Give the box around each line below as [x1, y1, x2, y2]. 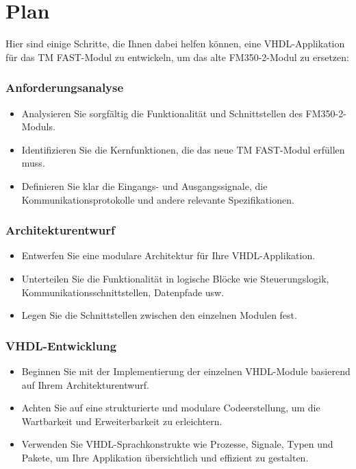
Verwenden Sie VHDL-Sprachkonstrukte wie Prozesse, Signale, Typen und [21, 437, 333, 451]
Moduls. [21, 119, 55, 134]
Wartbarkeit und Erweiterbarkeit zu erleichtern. [21, 413, 222, 428]
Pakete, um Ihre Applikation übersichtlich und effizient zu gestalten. [21, 450, 309, 464]
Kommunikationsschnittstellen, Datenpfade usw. [21, 285, 225, 299]
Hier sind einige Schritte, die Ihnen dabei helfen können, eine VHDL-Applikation [5, 36, 345, 51]
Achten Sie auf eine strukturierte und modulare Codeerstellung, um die [21, 400, 320, 415]
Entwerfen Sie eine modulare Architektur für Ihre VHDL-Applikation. [21, 248, 316, 263]
